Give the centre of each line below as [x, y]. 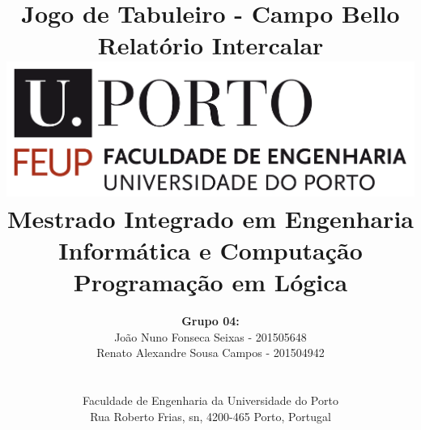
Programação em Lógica [210, 282]
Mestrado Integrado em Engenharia [210, 218]
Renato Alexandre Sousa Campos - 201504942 [210, 353]
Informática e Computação [210, 249]
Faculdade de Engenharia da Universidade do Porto [210, 400]
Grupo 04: [210, 321]
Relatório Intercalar [210, 45]
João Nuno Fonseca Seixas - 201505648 [210, 336]
